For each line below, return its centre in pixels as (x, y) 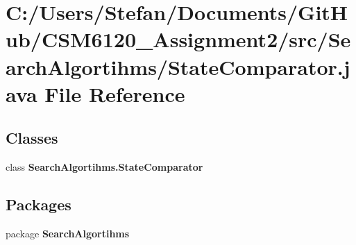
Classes (32, 138)
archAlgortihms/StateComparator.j (178, 66)
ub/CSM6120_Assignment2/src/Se (178, 39)
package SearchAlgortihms (68, 233)
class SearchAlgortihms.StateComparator (104, 167)
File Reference (115, 93)
